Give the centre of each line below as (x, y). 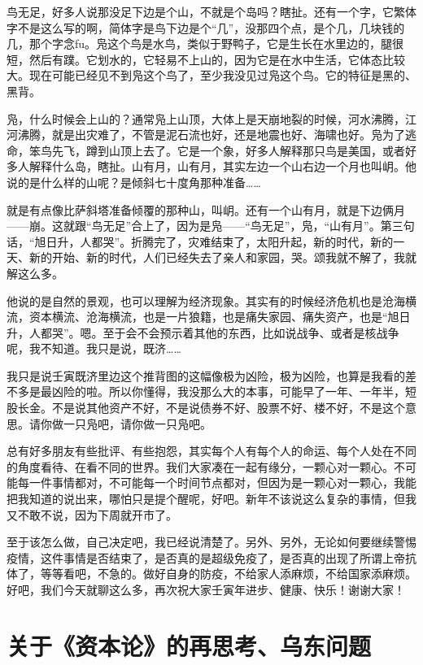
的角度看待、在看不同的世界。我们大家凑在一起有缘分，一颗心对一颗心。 (200, 466)
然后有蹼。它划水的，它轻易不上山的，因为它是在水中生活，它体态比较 (217, 59)
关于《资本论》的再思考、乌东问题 (189, 645)
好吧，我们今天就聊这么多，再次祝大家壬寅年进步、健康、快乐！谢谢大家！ (206, 589)
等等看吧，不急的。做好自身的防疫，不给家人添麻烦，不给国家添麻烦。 (228, 574)
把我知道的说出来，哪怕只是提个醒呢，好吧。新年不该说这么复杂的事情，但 (206, 499)
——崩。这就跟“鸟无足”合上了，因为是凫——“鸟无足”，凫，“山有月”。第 (199, 226)
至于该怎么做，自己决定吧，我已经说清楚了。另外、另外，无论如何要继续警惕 (211, 542)
